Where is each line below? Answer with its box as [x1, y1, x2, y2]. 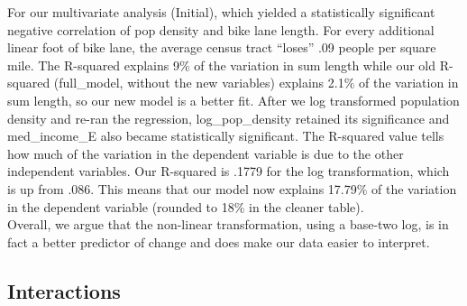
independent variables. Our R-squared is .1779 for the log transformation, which [7, 162, 450, 181]
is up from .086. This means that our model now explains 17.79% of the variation [7, 179, 457, 198]
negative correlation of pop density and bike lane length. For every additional [7, 20, 435, 39]
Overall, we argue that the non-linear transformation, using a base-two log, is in [7, 215, 449, 234]
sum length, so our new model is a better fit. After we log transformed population [7, 90, 460, 109]
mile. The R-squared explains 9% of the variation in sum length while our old [7, 55, 435, 74]
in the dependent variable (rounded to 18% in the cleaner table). [7, 197, 364, 216]
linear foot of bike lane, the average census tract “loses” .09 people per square [7, 38, 436, 57]
